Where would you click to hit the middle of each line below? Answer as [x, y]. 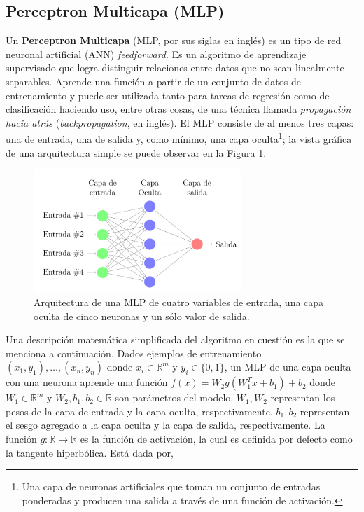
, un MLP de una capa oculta [288, 367]
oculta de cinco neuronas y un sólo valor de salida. [142, 316]
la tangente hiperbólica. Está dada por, [90, 452]
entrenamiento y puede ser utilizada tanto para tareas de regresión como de [168, 95]
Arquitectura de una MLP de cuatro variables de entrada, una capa [179, 302]
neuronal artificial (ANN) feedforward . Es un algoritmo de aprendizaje [156, 54]
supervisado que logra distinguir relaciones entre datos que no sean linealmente [175, 68]
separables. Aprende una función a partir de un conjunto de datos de [153, 81]
